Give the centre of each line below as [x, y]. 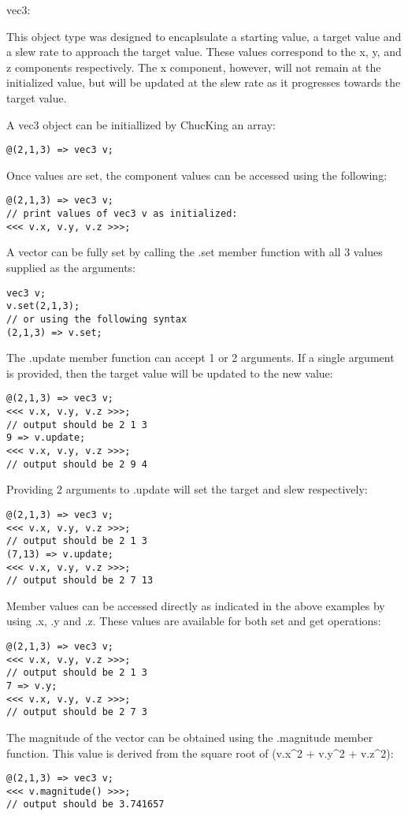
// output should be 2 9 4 [77, 464]
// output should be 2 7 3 [77, 712]
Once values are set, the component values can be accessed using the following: [197, 175]
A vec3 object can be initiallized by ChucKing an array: [141, 124]
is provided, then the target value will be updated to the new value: [170, 373]
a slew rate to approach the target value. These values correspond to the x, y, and [204, 52]
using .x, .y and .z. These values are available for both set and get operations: [194, 621]
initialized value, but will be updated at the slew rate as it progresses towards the [204, 82]
